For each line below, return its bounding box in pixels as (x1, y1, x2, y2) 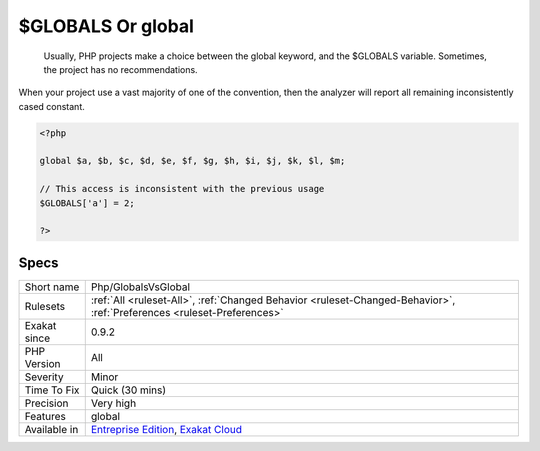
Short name (24, 280, 80, 294)
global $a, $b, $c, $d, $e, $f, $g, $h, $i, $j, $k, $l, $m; (39, 155, 346, 167)
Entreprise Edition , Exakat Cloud (90, 422, 242, 436)
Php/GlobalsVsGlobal (90, 280, 190, 294)
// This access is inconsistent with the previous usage (39, 183, 325, 195)
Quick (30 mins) (90, 383, 167, 397)
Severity (24, 370, 64, 384)
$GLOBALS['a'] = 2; (39, 197, 135, 209)
